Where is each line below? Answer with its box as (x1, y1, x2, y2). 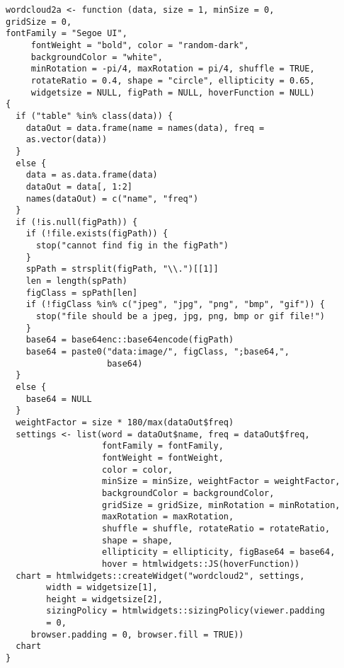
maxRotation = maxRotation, (102, 512, 234, 522)
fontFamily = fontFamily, (102, 441, 224, 451)
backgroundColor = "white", (30, 52, 163, 62)
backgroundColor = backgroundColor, (102, 488, 275, 498)
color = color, (102, 464, 173, 475)
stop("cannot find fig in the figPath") (35, 241, 229, 251)
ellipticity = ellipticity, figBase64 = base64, (102, 547, 336, 558)
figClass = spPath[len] (25, 287, 138, 298)
